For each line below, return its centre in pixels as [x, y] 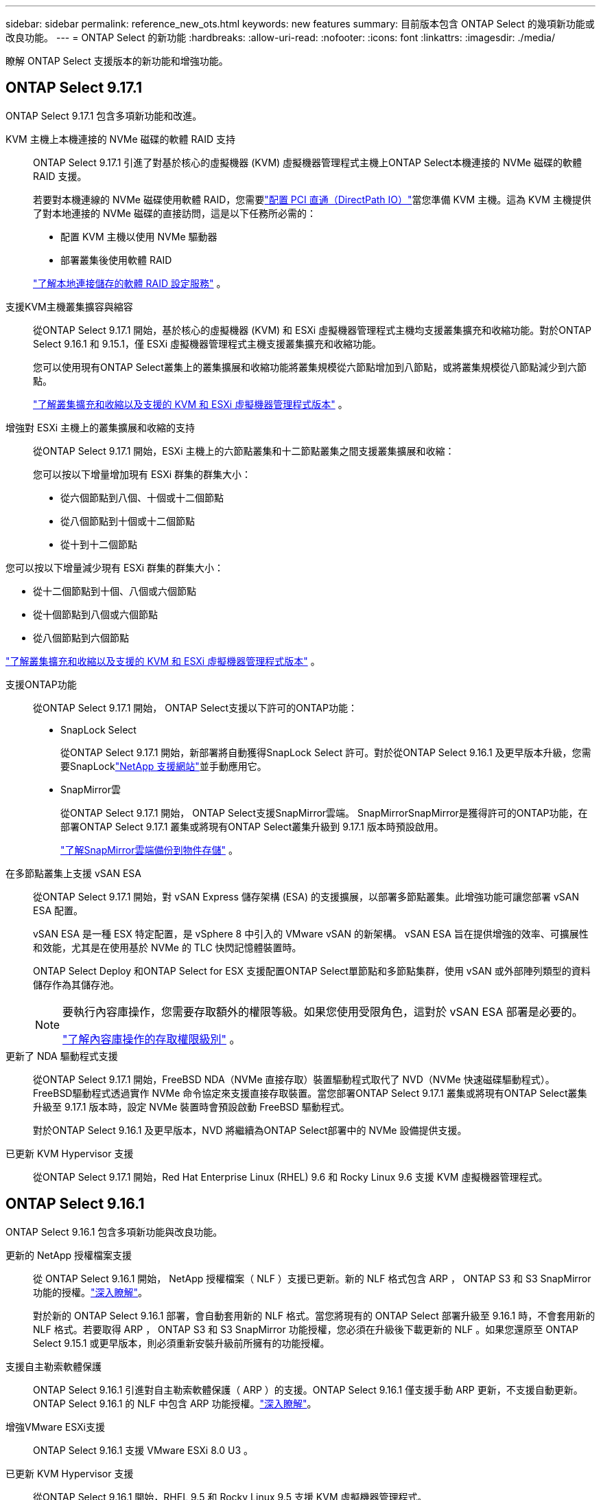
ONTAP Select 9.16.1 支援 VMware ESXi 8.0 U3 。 [143, 1450]
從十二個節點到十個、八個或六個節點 [115, 591]
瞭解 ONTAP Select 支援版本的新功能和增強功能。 [117, 61]
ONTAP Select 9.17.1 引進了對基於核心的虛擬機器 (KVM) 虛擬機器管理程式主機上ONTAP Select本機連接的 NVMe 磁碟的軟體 [307, 162]
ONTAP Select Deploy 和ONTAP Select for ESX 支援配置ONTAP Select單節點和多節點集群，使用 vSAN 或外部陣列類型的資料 [312, 970]
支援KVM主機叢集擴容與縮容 [69, 306]
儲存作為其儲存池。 [76, 984]
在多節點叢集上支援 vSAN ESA [73, 873]
